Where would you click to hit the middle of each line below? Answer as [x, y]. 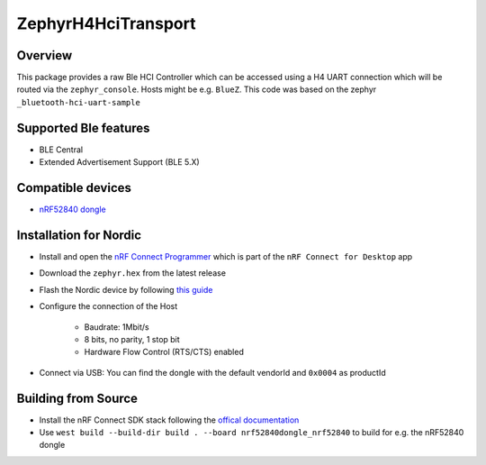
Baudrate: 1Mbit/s [117, 327]
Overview [45, 55]
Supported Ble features [83, 128]
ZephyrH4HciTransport [106, 23]
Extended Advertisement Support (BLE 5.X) [119, 162]
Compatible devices [74, 188]
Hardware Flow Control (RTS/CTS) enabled [164, 352]
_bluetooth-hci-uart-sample [79, 102]
